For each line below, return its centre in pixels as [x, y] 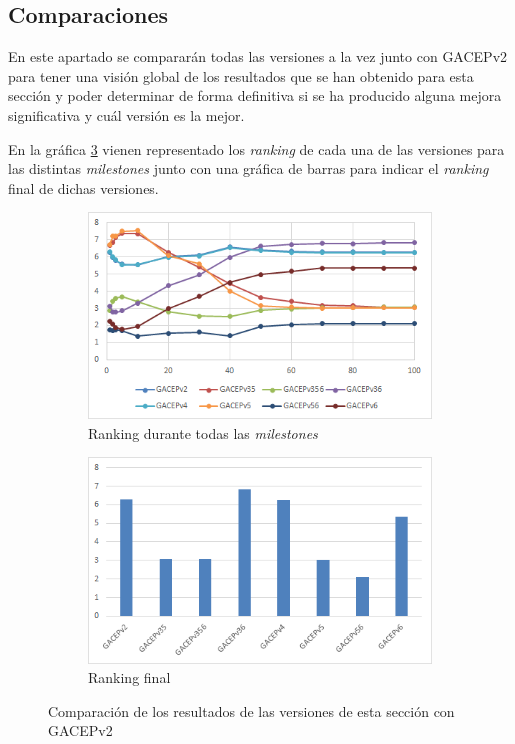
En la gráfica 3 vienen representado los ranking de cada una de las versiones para [256, 148]
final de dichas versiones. [83, 187]
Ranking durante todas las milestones [203, 432]
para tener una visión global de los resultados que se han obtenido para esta [241, 75]
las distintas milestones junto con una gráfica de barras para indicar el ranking [248, 168]
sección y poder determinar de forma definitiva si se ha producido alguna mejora [255, 95]
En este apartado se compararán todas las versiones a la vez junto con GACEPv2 [258, 56]
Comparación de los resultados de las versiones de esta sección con [251, 710]
